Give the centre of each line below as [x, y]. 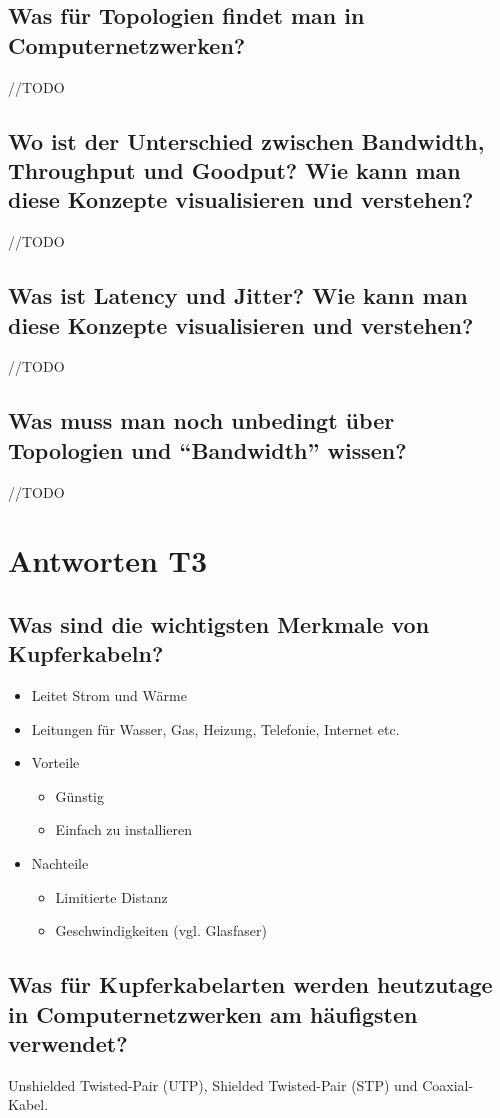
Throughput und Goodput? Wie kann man [234, 169]
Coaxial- [448, 1084]
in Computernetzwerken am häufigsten [213, 1013]
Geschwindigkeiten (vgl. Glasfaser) [161, 930]
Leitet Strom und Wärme [109, 695]
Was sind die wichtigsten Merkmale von [219, 623]
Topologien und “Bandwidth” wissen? [207, 449]
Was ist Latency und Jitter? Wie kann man [238, 295]
